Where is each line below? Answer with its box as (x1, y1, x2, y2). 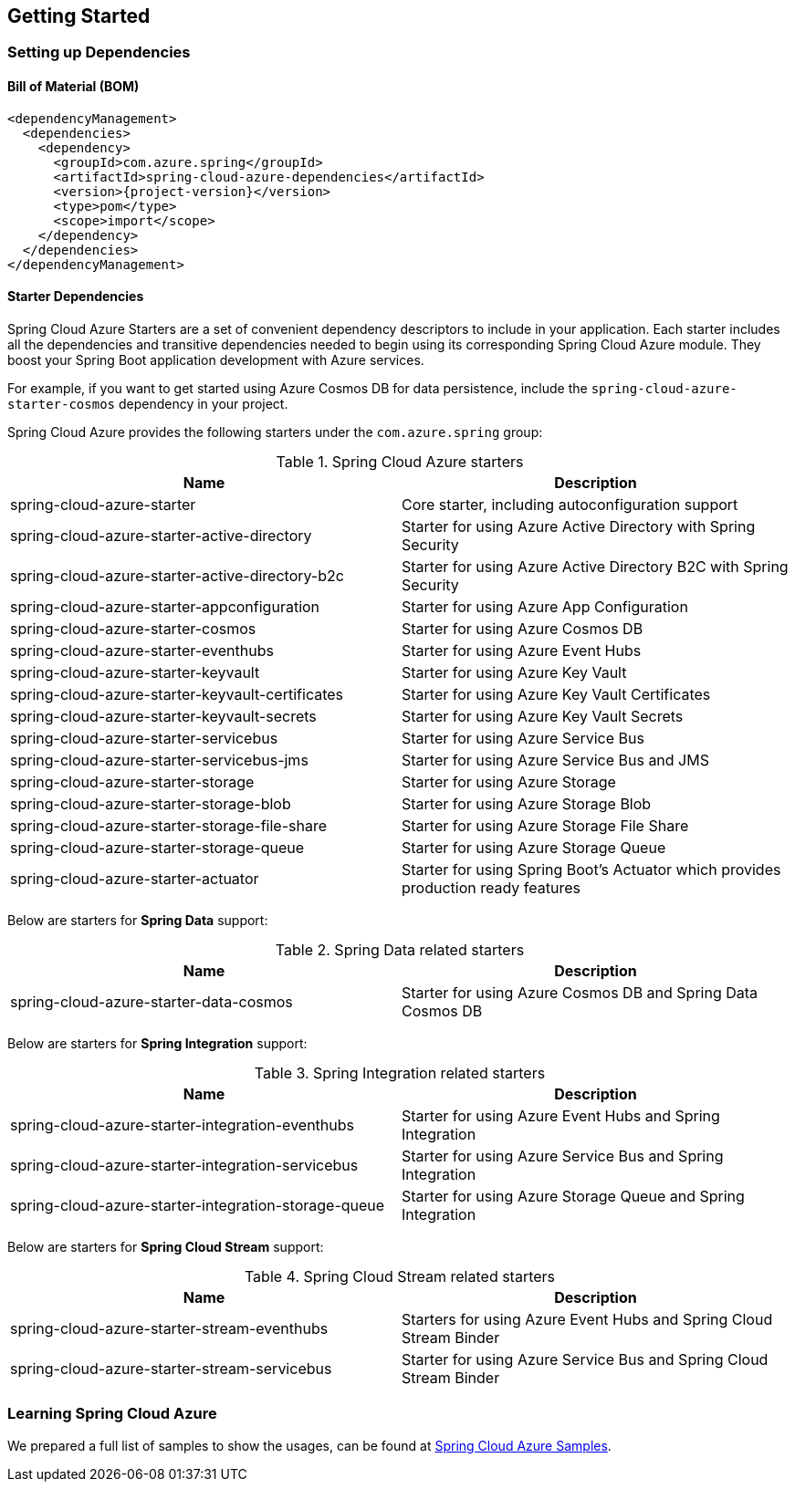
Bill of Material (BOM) (7, 78, 140, 95)
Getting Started (7, 5, 151, 27)
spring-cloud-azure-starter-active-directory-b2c (10, 566, 344, 585)
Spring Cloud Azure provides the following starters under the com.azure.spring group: (7, 423, 543, 440)
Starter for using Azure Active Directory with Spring (402, 516, 756, 536)
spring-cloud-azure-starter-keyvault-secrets (10, 706, 317, 725)
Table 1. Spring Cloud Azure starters (276, 452, 524, 471)
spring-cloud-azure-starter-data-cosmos (10, 992, 293, 1011)
